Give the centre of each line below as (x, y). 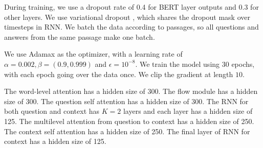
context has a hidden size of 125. (55, 141)
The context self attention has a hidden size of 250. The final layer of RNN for (127, 131)
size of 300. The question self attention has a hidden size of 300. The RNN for (126, 101)
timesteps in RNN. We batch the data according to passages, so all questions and (131, 27)
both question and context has (52, 111)
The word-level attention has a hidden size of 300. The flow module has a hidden (131, 91)
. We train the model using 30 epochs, (195, 64)
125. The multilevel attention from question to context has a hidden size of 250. (129, 121)
